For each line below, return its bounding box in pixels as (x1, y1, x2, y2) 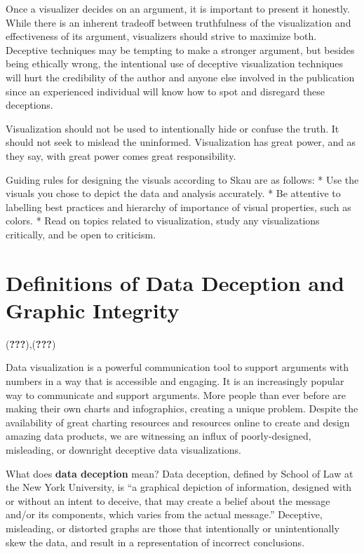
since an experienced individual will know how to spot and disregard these (6, 83, 325, 98)
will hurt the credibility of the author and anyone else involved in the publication (6, 69, 355, 84)
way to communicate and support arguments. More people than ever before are (6, 387, 346, 402)
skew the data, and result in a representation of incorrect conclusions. (6, 534, 305, 549)
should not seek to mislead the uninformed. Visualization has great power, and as (6, 135, 356, 149)
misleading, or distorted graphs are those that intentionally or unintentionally (6, 520, 339, 535)
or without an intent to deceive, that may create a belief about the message (6, 493, 330, 508)
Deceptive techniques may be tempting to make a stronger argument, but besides (6, 42, 355, 57)
